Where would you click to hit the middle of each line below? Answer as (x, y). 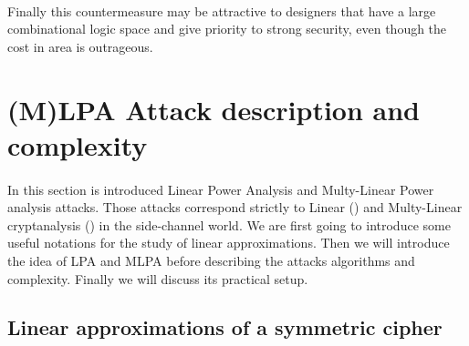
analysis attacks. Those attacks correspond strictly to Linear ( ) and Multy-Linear (235, 207)
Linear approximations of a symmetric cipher (225, 327)
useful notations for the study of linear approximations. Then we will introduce (229, 243)
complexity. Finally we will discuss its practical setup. (158, 278)
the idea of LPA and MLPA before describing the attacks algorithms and (211, 260)
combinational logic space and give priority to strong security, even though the (227, 29)
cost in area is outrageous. (80, 46)
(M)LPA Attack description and (214, 109)
